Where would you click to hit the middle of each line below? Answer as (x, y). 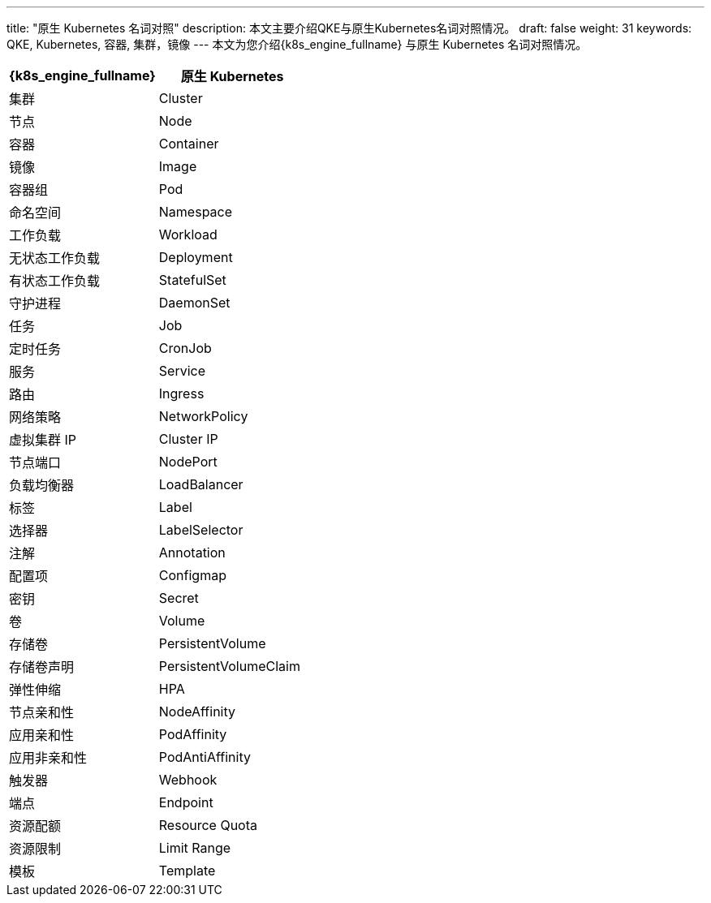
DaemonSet (194, 303)
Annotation (192, 553)
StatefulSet (192, 280)
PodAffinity (193, 734)
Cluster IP (188, 439)
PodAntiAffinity (205, 757)
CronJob (185, 348)
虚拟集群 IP (43, 440)
